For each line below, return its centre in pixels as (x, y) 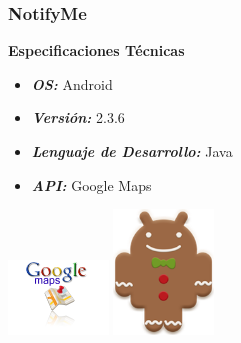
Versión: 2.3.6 (78, 117)
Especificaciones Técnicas (96, 50)
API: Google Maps (91, 184)
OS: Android (72, 83)
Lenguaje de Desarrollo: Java (132, 151)
